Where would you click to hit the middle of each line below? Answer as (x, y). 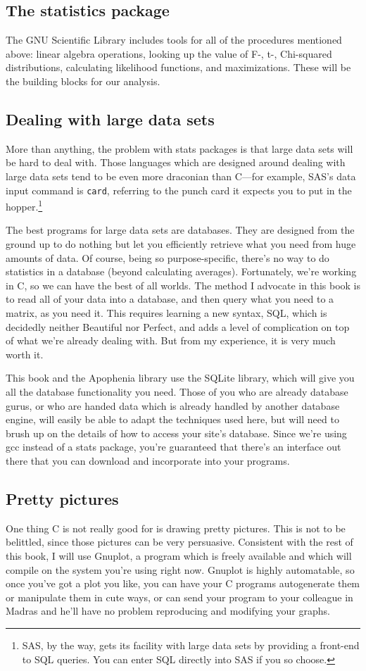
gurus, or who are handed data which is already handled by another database (173, 405)
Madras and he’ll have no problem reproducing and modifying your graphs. (168, 611)
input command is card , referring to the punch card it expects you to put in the (179, 190)
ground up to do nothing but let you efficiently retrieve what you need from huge (181, 244)
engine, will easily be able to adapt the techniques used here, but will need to (172, 419)
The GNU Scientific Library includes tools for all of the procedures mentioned (174, 40)
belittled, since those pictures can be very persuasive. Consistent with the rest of (179, 542)
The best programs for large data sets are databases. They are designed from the (180, 230)
